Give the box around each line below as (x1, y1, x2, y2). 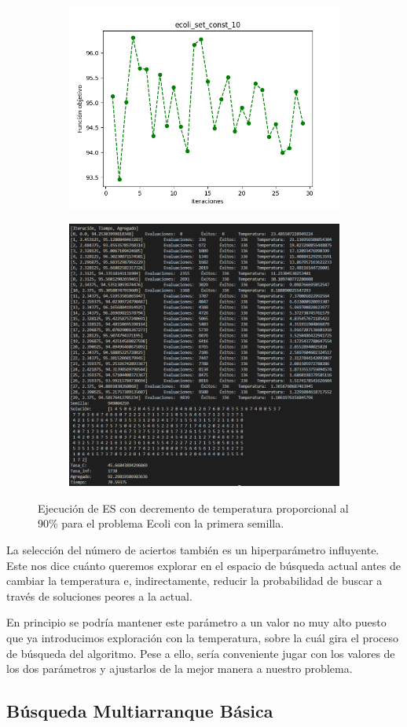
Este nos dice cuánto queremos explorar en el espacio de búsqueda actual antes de (6, 557, 401, 573)
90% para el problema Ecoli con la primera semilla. (38, 515, 284, 532)
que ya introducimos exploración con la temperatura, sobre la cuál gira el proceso (6, 630, 399, 646)
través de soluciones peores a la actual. (6, 587, 192, 604)
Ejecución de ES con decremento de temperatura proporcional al (38, 499, 349, 516)
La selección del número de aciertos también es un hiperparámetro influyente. (6, 542, 379, 558)
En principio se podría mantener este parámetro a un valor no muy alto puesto (6, 614, 387, 630)
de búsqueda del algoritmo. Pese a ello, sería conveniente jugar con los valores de (6, 645, 395, 661)
